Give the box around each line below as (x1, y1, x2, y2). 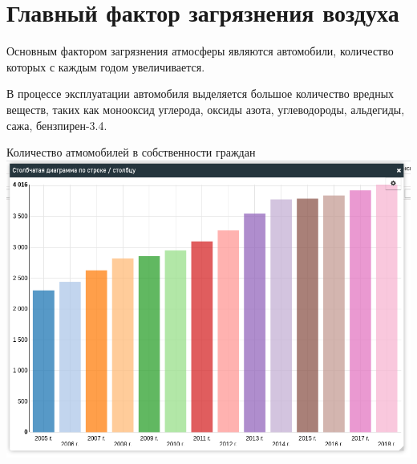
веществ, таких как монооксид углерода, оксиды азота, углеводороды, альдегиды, (6, 100, 405, 117)
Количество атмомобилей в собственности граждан (6, 144, 256, 161)
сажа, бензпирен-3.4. (6, 116, 107, 133)
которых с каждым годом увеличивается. (6, 58, 205, 75)
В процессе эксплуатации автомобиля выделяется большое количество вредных (6, 85, 395, 102)
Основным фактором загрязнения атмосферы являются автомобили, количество (6, 43, 394, 59)
